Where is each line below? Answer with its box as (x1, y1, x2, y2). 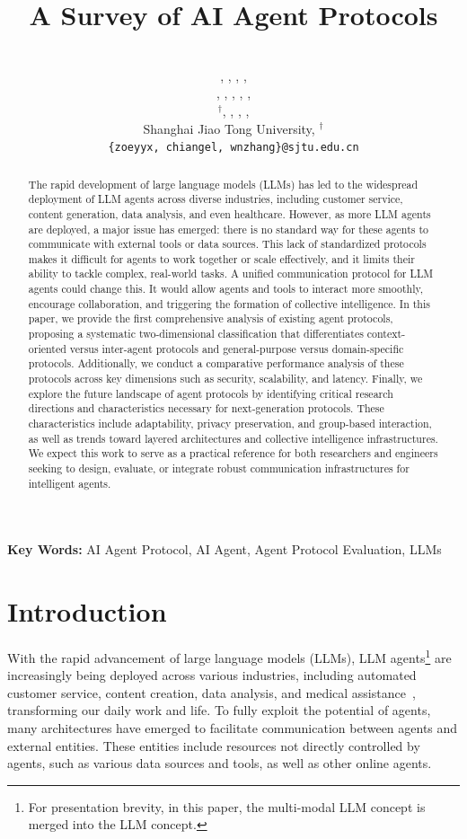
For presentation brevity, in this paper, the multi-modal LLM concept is (28, 797, 426, 816)
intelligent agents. (28, 475, 111, 490)
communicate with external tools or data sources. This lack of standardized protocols (28, 236, 427, 252)
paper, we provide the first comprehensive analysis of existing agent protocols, (28, 311, 393, 326)
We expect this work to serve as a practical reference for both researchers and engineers (28, 446, 438, 461)
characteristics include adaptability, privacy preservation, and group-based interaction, (28, 416, 432, 431)
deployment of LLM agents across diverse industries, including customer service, (28, 191, 403, 207)
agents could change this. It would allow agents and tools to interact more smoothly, (28, 281, 424, 296)
